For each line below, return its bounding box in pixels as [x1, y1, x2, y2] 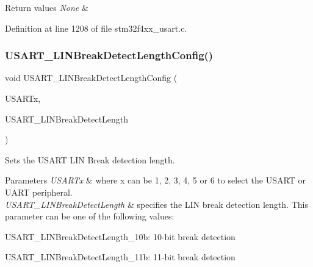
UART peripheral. [5, 185, 73, 198]
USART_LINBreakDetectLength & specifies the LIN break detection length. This [5, 198, 308, 210]
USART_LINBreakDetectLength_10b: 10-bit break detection [5, 230, 236, 243]
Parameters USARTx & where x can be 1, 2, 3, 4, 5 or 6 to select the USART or [5, 174, 306, 187]
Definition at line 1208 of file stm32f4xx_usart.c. [5, 21, 187, 34]
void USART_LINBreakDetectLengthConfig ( [5, 71, 178, 84]
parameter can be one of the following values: [5, 210, 174, 222]
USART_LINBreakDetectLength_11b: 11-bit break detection [5, 251, 236, 263]
